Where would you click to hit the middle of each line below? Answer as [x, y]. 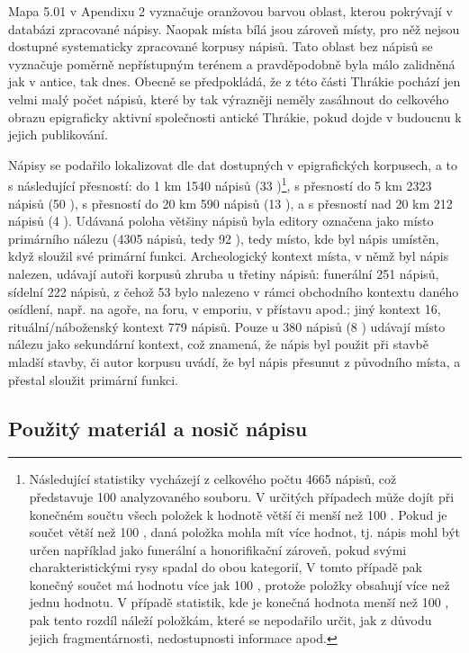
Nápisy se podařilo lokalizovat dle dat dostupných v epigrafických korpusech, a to [233, 164]
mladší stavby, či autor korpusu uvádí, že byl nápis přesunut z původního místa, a [234, 361]
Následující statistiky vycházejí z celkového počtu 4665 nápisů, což [213, 479]
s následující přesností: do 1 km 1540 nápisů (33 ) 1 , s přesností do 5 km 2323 [220, 184]
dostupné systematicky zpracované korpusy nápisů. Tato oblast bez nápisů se [221, 46]
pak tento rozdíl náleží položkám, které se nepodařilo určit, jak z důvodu [230, 620]
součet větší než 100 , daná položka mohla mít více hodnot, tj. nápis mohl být [244, 532]
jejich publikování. [58, 134]
